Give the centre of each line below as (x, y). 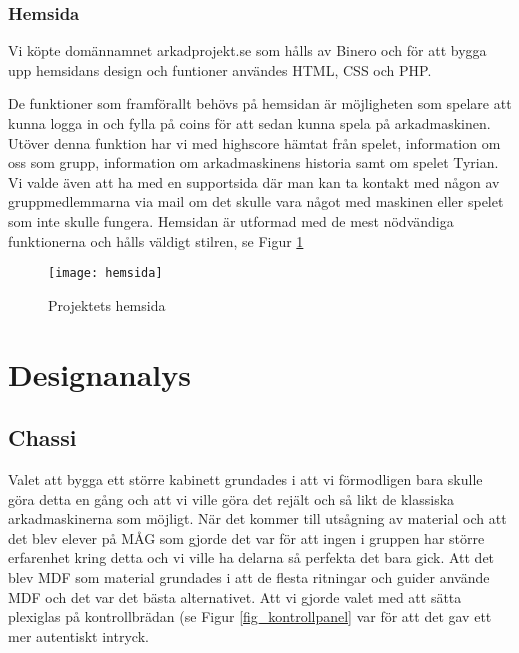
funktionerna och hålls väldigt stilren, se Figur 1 (156, 240)
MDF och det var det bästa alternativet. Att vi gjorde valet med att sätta (235, 596)
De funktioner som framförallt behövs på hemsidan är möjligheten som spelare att (260, 103)
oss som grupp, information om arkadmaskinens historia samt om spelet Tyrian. (253, 162)
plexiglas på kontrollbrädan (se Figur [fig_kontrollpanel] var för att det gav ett (250, 616)
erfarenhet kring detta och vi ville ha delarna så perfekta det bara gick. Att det (251, 557)
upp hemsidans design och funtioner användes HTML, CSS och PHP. (220, 69)
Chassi (42, 437)
